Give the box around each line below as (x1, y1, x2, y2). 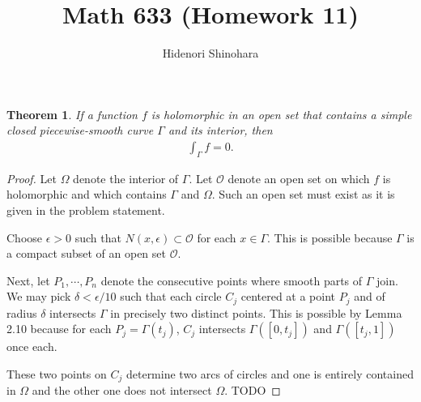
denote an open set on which (228, 169, 370, 186)
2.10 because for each (6, 320, 112, 337)
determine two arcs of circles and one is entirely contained (125, 365, 414, 382)
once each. (6, 338, 57, 355)
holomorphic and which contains (6, 186, 167, 203)
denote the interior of (73, 169, 179, 186)
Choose (6, 229, 43, 246)
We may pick (6, 288, 71, 305)
